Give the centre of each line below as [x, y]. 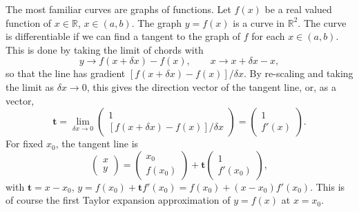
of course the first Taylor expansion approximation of [118, 200]
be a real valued [298, 9]
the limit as [30, 86]
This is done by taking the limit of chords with [105, 49]
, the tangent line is [97, 144]
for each [268, 36]
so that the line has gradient [66, 73]
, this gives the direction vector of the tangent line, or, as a [211, 86]
